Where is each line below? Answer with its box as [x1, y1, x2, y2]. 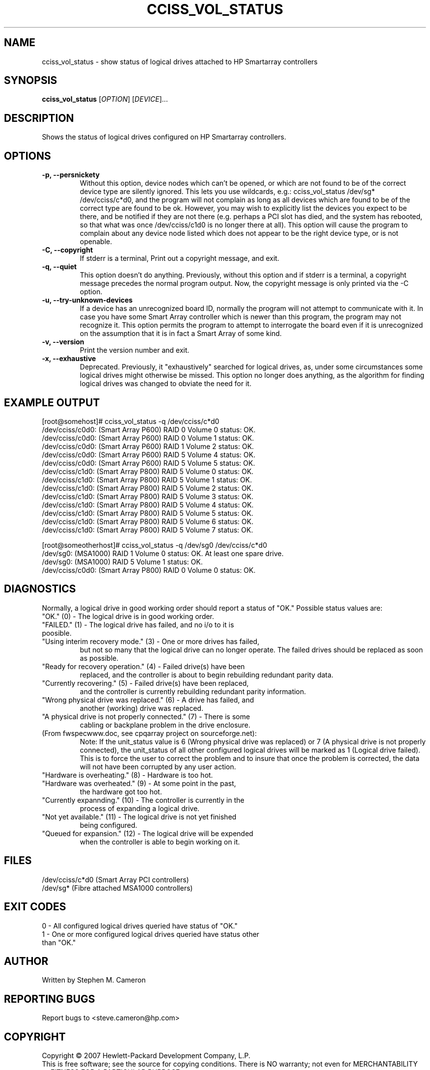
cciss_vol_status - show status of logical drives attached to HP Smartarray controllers [42, 57, 318, 66]
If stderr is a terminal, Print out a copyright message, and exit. [80, 254, 279, 263]
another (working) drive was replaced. [80, 704, 204, 712]
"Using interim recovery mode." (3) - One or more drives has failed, [42, 637, 260, 646]
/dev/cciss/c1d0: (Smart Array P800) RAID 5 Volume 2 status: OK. [42, 483, 254, 492]
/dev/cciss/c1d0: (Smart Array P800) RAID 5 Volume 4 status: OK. [42, 500, 254, 509]
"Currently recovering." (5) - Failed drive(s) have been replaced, [42, 678, 249, 687]
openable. [80, 237, 112, 246]
